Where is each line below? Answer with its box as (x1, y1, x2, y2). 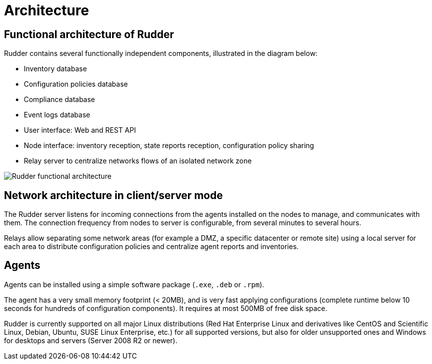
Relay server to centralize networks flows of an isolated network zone (24, 156, 252, 165)
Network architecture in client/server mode (4, 189, 223, 202)
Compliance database (24, 95, 95, 104)
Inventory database (24, 64, 87, 73)
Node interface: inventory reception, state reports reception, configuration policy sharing (24, 141, 314, 150)
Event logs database (24, 110, 90, 119)
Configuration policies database (24, 80, 128, 89)
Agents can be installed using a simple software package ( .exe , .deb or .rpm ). (4, 280, 264, 289)
